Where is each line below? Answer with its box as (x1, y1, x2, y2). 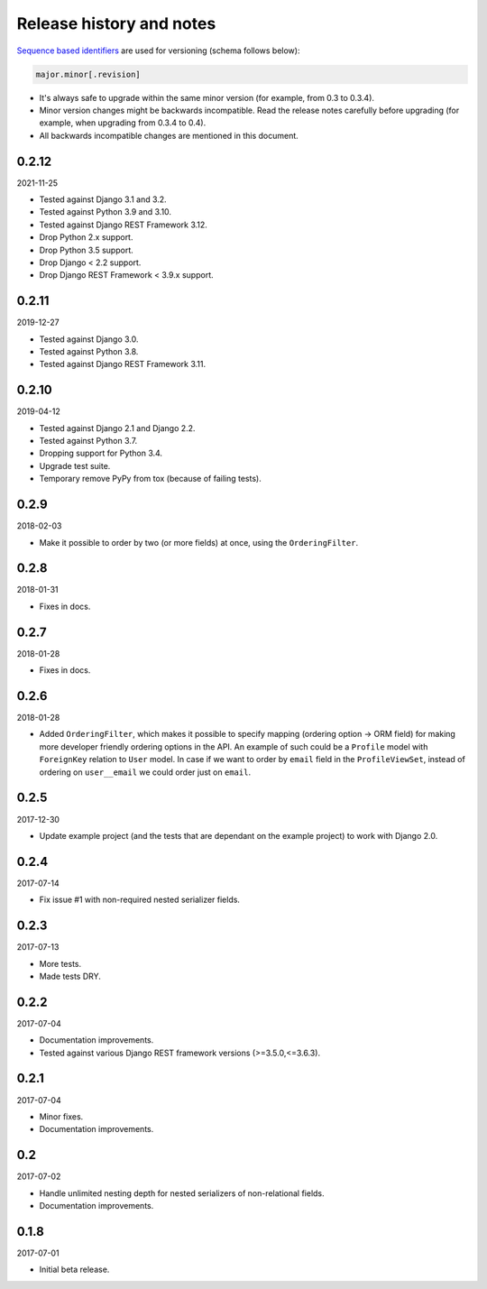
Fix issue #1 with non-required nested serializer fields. (39, 894, 241, 906)
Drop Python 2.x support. (39, 232, 133, 243)
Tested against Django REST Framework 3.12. (39, 219, 207, 230)
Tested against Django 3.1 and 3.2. (39, 194, 167, 205)
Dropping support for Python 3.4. (39, 447, 162, 459)
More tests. (39, 958, 82, 969)
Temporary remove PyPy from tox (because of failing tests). (39, 474, 262, 484)
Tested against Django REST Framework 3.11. (39, 359, 207, 370)
